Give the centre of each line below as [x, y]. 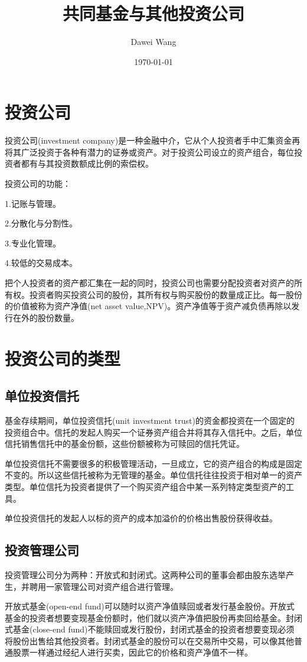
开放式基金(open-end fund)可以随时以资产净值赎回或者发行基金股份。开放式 [150, 606]
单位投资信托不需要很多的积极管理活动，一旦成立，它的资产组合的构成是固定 [153, 463]
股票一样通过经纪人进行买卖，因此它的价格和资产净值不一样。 [133, 652]
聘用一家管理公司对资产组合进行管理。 [104, 586]
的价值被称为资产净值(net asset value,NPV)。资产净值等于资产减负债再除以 [148, 306]
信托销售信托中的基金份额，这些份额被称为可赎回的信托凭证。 [125, 444]
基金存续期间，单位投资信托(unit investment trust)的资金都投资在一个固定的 [150, 420]
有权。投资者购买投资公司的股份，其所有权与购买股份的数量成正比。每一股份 [153, 294]
